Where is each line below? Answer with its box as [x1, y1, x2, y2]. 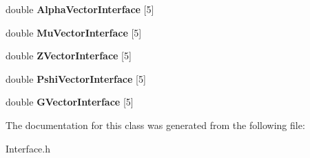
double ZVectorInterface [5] [6, 48, 132, 63]
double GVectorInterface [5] [6, 95, 134, 109]
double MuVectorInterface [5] [6, 25, 142, 39]
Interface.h [6, 141, 50, 155]
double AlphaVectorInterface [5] [6, 2, 154, 16]
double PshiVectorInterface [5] [6, 71, 146, 86]
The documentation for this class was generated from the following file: [6, 117, 305, 132]
